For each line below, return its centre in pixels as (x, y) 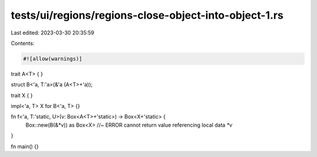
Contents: (23, 43)
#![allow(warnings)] (53, 59)
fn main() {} (25, 146)
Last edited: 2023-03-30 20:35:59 (53, 33)
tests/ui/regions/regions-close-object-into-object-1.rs (147, 15)
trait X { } (22, 95)
